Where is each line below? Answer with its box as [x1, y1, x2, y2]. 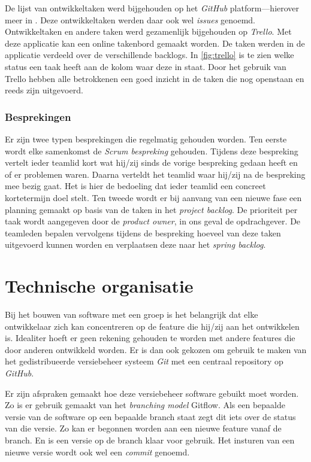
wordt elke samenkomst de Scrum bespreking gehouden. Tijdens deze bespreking [5, 144, 298, 157]
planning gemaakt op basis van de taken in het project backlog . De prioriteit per [5, 203, 298, 215]
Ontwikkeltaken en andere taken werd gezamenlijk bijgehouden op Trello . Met [5, 25, 292, 38]
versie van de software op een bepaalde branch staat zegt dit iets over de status [5, 410, 296, 423]
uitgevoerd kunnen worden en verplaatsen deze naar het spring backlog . [5, 238, 266, 251]
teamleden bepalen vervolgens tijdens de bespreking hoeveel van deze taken [5, 226, 281, 239]
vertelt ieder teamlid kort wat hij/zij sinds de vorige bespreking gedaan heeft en [5, 156, 298, 169]
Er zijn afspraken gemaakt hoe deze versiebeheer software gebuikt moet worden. [5, 387, 299, 399]
